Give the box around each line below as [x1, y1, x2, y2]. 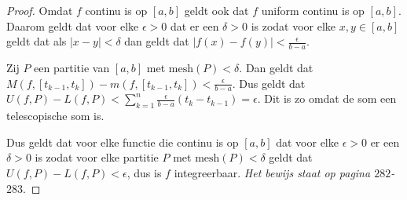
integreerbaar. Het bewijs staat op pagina [174, 165, 371, 181]
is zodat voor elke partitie [35, 149, 159, 165]
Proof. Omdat [6, 2, 73, 18]
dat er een [170, 17, 219, 34]
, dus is [126, 165, 162, 181]
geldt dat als [6, 33, 67, 49]
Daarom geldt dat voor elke [6, 17, 139, 34]
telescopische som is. [6, 107, 104, 124]
